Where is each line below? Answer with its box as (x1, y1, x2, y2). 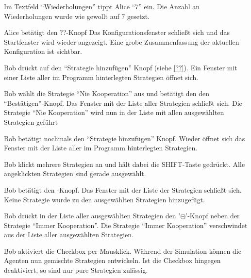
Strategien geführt (4, 116, 58, 127)
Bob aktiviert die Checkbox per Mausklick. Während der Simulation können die (4, 245, 241, 256)
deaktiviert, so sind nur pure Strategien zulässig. (4, 265, 148, 275)
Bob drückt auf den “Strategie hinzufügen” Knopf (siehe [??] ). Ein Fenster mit (4, 62, 237, 72)
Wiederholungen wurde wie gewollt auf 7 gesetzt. (4, 11, 150, 21)
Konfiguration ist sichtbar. (4, 46, 82, 56)
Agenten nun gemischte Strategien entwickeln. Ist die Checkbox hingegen (4, 255, 221, 265)
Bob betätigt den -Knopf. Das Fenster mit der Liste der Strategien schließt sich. (4, 184, 242, 195)
